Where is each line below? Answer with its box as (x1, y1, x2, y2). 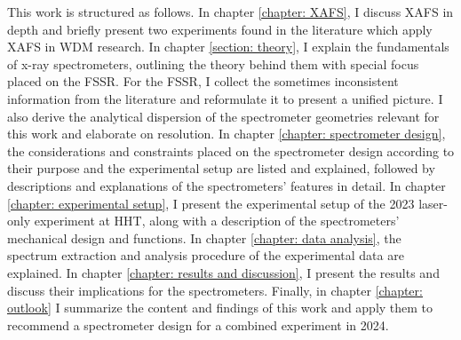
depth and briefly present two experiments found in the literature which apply (7, 20, 433, 38)
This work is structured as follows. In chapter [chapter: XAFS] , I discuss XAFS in (7, 3, 454, 20)
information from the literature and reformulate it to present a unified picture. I (7, 89, 443, 107)
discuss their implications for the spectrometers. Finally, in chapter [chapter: (7, 281, 423, 299)
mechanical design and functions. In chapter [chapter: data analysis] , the (7, 228, 401, 247)
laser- (418, 194, 448, 212)
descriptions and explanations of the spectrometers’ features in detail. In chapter (7, 176, 446, 194)
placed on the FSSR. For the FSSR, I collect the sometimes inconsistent (7, 72, 399, 91)
